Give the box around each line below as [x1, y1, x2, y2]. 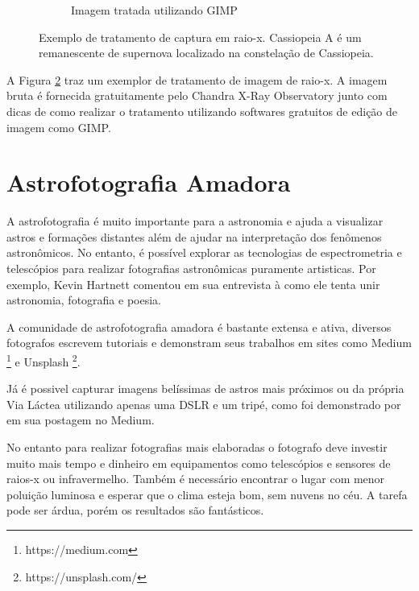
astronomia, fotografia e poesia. [6, 291, 161, 308]
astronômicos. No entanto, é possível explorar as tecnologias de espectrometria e [6, 244, 402, 261]
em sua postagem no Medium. [6, 411, 155, 428]
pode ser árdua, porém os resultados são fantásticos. [6, 502, 264, 519]
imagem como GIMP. [6, 118, 111, 135]
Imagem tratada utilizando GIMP [71, 2, 238, 18]
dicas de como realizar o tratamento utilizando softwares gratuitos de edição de [6, 102, 398, 119]
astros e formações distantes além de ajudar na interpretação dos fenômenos [6, 228, 382, 245]
